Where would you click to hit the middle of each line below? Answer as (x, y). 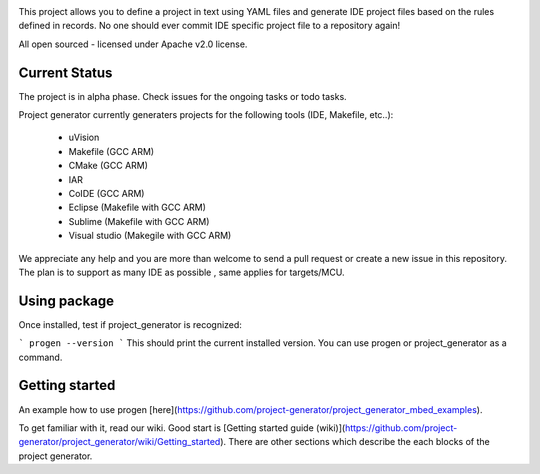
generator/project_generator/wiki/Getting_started (119, 442)
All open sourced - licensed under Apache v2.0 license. (133, 44)
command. (40, 357)
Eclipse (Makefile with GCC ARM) (137, 207)
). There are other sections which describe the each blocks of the (355, 442)
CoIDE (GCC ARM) (106, 194)
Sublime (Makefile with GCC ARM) (139, 221)
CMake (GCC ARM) (108, 166)
